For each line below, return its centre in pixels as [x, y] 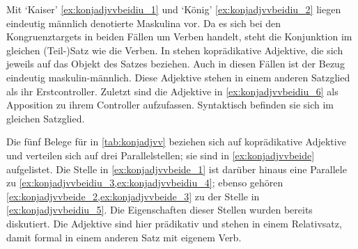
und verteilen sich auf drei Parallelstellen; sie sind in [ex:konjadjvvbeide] [161, 155]
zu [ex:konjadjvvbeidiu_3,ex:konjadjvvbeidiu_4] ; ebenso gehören [145, 183]
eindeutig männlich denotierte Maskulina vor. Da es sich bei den [144, 23]
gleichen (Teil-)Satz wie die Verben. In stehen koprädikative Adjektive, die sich [175, 50]
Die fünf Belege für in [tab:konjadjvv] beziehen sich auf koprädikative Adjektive [176, 142]
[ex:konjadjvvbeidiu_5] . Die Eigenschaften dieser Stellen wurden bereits [159, 210]
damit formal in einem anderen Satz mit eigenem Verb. [124, 237]
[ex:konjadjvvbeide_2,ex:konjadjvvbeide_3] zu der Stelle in [133, 196]
